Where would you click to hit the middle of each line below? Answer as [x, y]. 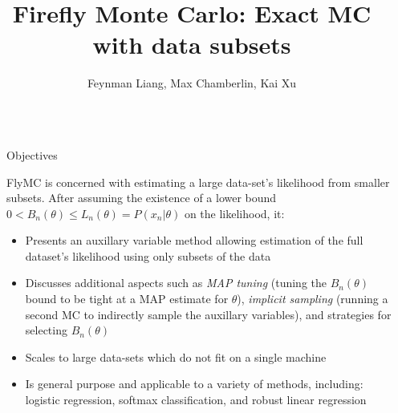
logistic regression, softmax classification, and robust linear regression [196, 400]
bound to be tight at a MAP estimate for [127, 299]
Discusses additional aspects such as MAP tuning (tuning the [176, 283]
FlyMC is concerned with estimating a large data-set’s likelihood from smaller [198, 182]
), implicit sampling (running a [313, 299]
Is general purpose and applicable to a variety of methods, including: [194, 384]
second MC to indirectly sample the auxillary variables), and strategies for [208, 314]
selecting [46, 330]
